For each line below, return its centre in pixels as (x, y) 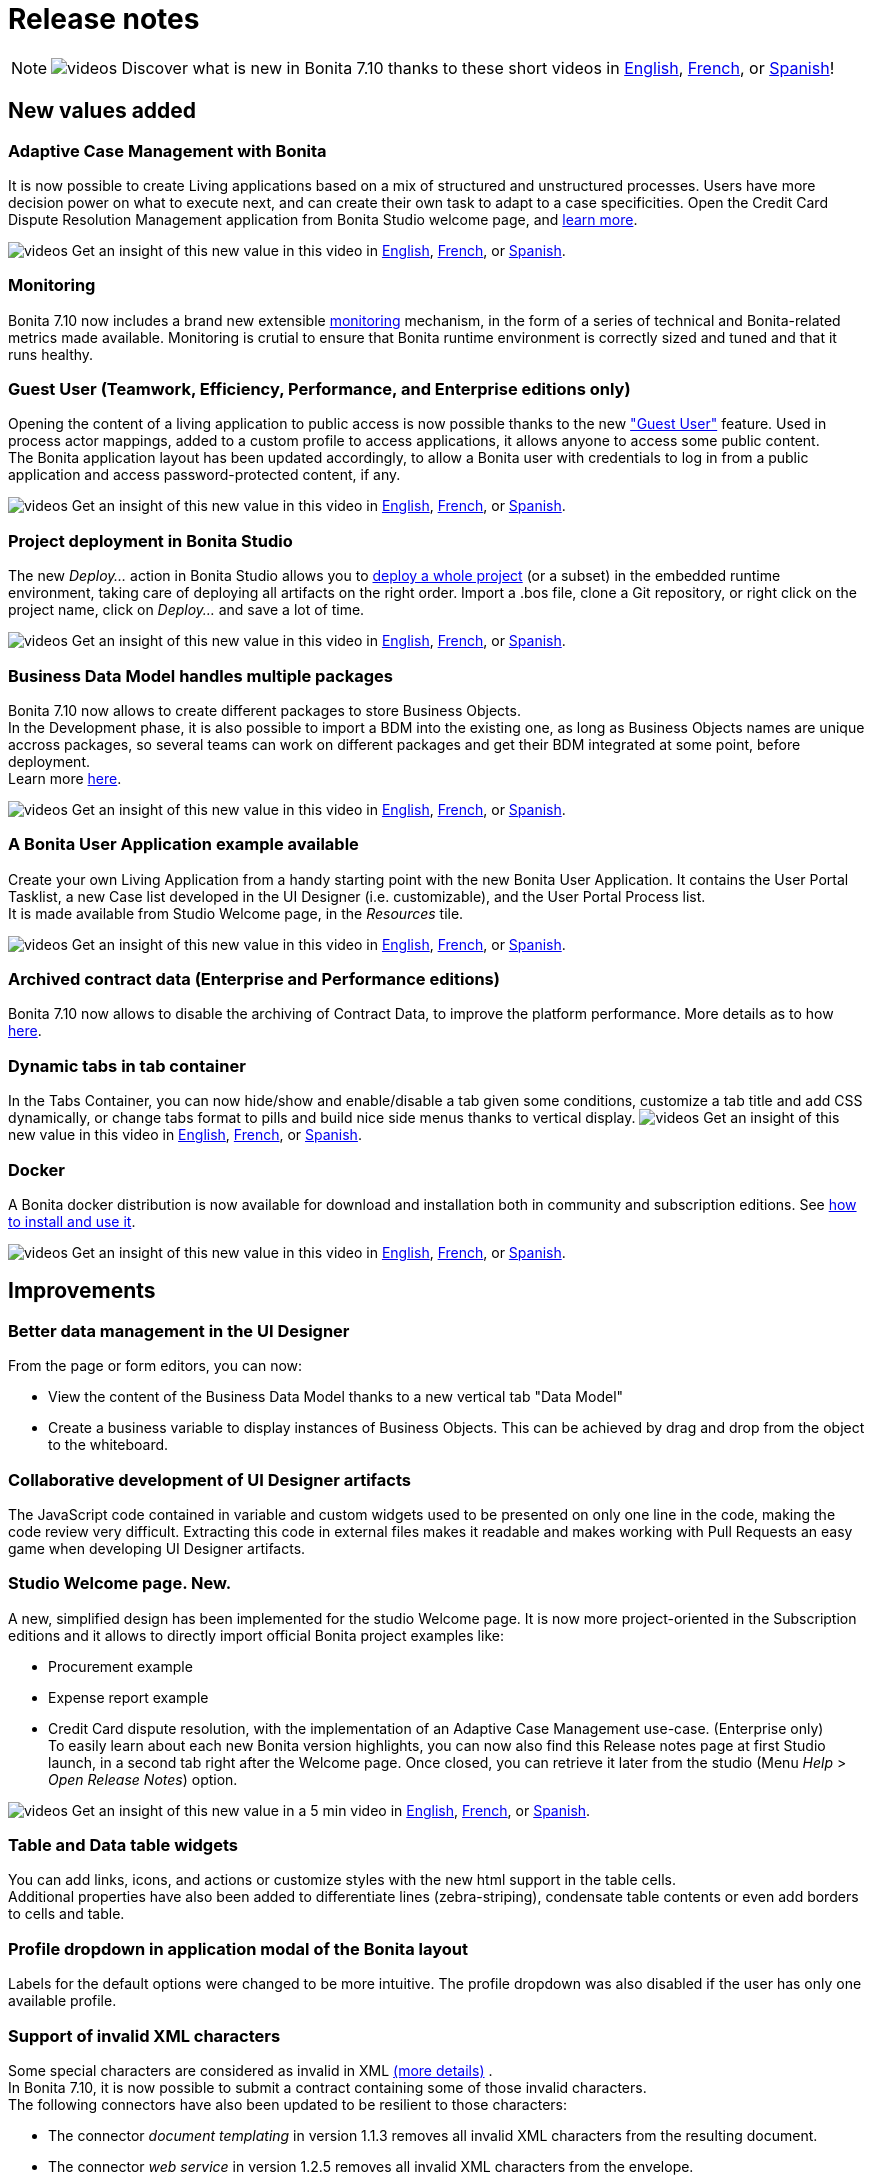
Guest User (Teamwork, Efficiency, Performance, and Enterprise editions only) (319, 389)
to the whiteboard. (108, 1445)
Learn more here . (65, 778)
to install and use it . (72, 1221)
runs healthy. (51, 354)
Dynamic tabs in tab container (127, 1065)
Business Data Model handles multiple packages (200, 675)
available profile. (62, 2001)
